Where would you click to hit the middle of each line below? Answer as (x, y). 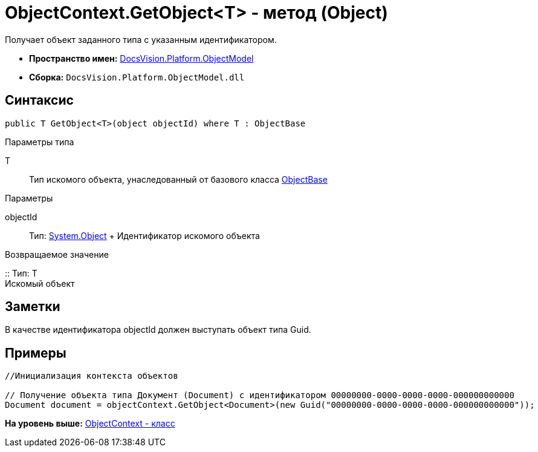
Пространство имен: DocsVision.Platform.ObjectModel (141, 58)
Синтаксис (39, 100)
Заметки (33, 307)
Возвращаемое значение (57, 254)
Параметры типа (40, 142)
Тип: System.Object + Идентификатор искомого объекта (144, 235)
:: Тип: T (21, 273)
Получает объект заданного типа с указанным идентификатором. (141, 39)
